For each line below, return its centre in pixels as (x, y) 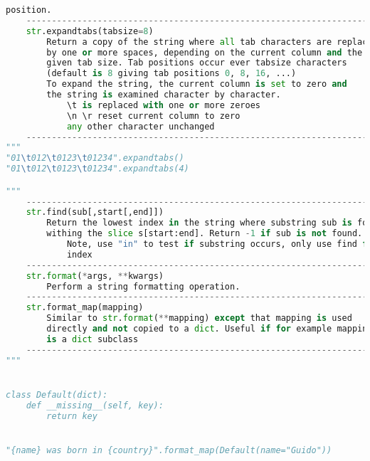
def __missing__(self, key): (95, 405)
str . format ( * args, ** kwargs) (95, 276)
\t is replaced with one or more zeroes (163, 105)
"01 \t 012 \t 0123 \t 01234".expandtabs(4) (97, 169)
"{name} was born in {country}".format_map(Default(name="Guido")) (169, 450)
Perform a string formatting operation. (143, 286)
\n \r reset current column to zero (153, 116)
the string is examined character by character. (164, 95)
